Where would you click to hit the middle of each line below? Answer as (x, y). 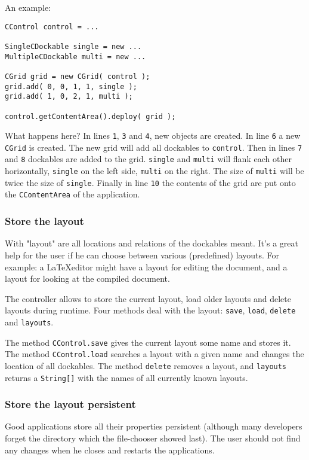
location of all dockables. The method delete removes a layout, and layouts (146, 365)
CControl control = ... (52, 27)
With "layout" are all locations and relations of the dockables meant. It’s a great (152, 243)
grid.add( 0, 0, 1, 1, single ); (71, 86)
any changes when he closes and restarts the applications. (110, 450)
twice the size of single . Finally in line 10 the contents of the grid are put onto (150, 182)
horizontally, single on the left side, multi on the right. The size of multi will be (154, 171)
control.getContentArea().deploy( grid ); (90, 116)
